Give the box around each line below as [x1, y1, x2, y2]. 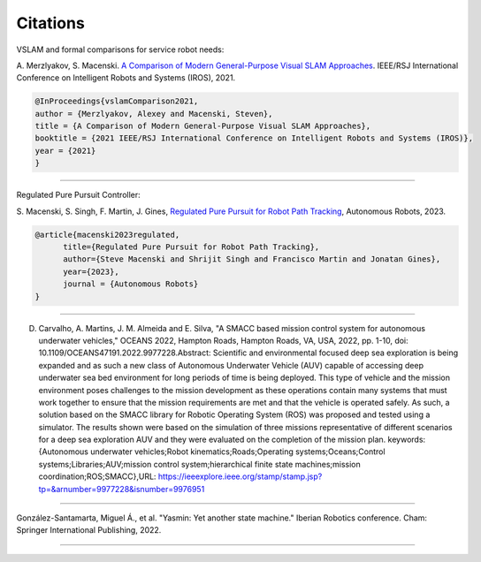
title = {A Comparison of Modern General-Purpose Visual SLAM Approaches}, [34, 121, 371, 132]
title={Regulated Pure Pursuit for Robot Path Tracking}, [63, 242, 320, 252]
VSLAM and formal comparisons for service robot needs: [16, 44, 225, 55]
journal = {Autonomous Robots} [63, 279, 199, 289]
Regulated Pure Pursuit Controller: [16, 190, 141, 201]
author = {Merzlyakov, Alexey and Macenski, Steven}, [34, 109, 273, 118]
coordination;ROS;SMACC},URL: [38, 471, 157, 482]
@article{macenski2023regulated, [34, 230, 180, 239]
